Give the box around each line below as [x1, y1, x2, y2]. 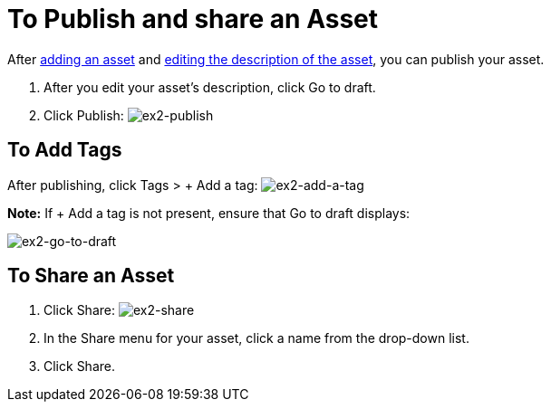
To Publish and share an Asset [7, 4, 379, 34]
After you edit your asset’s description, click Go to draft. [43, 79, 376, 95]
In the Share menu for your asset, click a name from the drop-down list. [43, 330, 469, 347]
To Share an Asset [7, 264, 175, 288]
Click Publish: [43, 107, 124, 123]
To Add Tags [7, 138, 122, 162]
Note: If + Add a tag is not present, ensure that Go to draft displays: [7, 204, 411, 221]
